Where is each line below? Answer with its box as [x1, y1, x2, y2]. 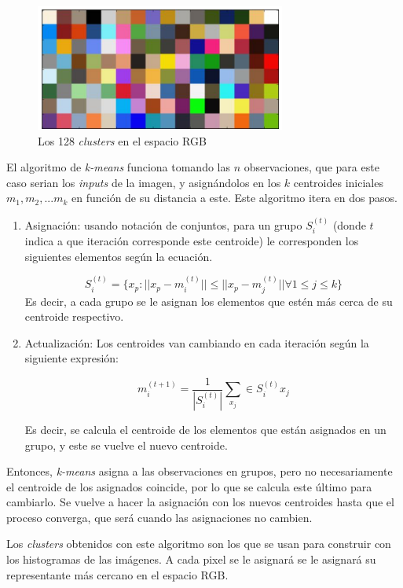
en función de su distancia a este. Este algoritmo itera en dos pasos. [71, 189, 398, 206]
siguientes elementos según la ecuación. [24, 248, 213, 264]
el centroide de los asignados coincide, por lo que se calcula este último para [6, 478, 372, 494]
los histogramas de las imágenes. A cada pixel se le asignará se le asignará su [6, 551, 376, 568]
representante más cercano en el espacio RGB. [6, 566, 229, 582]
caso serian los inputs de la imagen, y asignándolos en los [6, 174, 281, 190]
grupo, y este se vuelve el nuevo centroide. [24, 436, 228, 453]
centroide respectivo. [24, 308, 124, 325]
